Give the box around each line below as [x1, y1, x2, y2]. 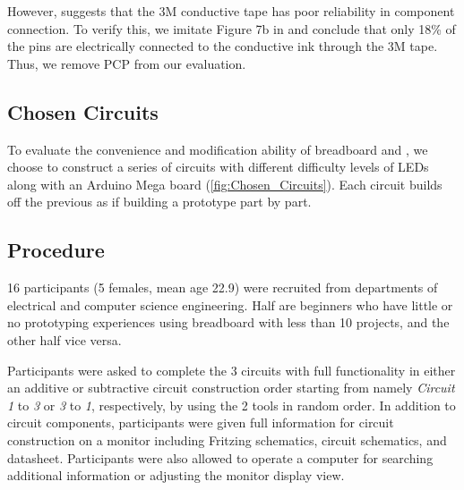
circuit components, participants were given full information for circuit [7, 413, 394, 432]
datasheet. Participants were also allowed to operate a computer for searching [7, 448, 434, 467]
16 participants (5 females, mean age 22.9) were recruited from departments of [7, 278, 438, 297]
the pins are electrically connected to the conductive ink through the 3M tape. [7, 37, 438, 55]
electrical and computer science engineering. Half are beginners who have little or [7, 295, 453, 314]
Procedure [7, 236, 105, 264]
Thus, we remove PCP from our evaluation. [7, 54, 246, 72]
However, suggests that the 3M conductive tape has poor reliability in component [7, 2, 455, 20]
